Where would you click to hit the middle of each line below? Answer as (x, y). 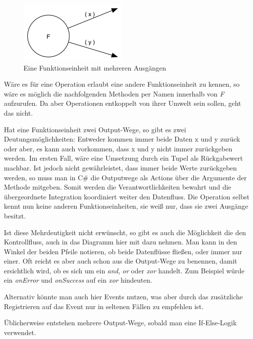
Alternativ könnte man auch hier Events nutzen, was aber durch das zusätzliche (124, 297)
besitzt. (15, 215)
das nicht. (19, 112)
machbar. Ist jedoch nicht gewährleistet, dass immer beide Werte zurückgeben (120, 167)
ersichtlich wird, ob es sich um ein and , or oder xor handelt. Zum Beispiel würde (124, 270)
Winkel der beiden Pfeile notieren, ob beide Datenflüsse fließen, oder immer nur (123, 251)
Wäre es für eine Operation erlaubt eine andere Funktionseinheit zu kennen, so (122, 84)
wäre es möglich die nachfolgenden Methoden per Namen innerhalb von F (114, 93)
